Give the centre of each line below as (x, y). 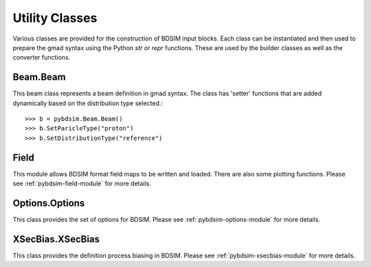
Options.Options (49, 203)
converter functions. (42, 58)
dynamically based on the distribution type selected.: (88, 103)
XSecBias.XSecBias (56, 239)
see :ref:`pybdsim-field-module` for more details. (82, 184)
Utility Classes (55, 18)
